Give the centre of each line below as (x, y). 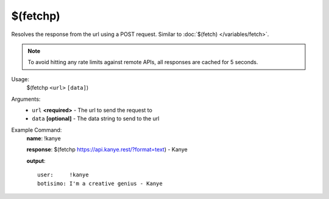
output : (36, 161)
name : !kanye (44, 139)
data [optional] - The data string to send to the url (96, 118)
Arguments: (26, 99)
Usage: (20, 79)
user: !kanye (63, 175)
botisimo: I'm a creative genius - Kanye (100, 183)
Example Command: (37, 130)
